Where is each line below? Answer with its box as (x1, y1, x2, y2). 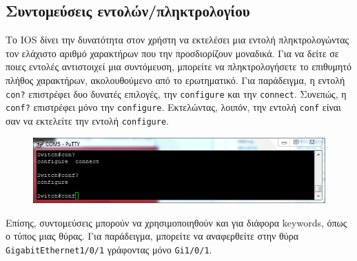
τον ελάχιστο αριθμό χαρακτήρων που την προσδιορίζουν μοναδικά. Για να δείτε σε (6, 45, 339, 60)
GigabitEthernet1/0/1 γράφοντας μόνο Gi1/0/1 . (6, 242, 212, 256)
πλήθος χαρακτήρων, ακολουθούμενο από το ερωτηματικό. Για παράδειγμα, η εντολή (6, 72, 345, 87)
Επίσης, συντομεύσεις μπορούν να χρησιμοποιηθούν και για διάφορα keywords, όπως (6, 215, 347, 229)
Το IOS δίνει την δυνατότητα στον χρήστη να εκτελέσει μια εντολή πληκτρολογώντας (6, 32, 349, 47)
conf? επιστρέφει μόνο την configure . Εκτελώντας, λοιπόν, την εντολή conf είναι (6, 100, 341, 114)
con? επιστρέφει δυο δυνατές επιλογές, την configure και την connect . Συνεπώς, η (6, 86, 347, 101)
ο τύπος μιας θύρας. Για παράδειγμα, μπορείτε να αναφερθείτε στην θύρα (6, 229, 299, 243)
